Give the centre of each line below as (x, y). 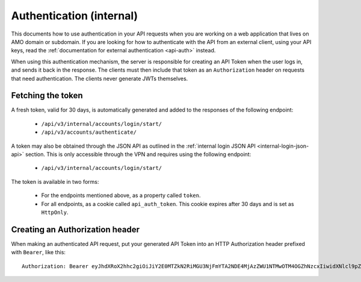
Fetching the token (47, 96)
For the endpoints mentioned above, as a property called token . (121, 195)
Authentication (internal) (75, 16)
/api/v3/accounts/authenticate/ (89, 132)
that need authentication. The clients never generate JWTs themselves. (100, 78)
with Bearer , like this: (39, 252)
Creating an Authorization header (76, 229)
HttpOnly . (55, 212)
